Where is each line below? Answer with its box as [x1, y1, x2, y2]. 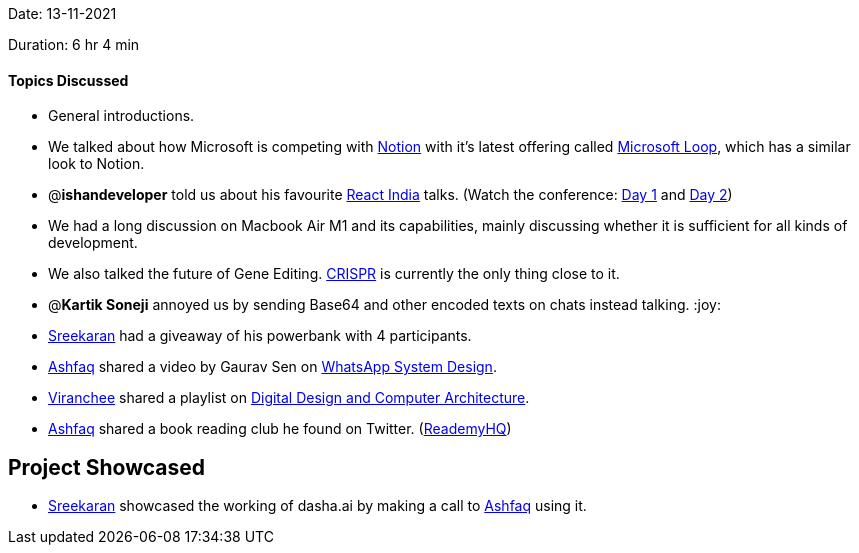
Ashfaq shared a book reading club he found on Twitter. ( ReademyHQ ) [48, 420, 512, 438]
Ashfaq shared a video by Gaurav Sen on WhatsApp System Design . [48, 358, 497, 376]
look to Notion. [48, 155, 145, 173]
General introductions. [48, 107, 195, 125]
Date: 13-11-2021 [8, 5, 117, 22]
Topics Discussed [8, 71, 129, 89]
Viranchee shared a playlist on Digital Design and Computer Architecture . [48, 389, 530, 407]
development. [48, 234, 138, 252]
